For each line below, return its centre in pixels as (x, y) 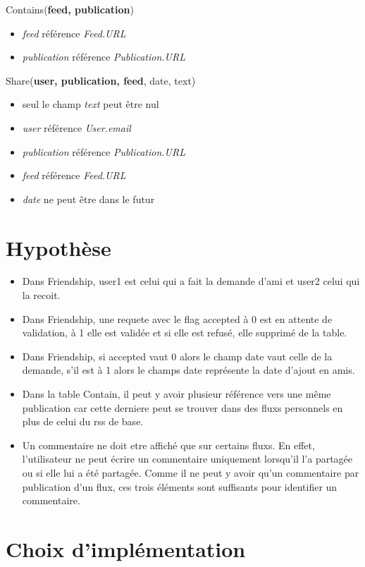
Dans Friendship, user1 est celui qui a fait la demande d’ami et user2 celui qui (191, 281)
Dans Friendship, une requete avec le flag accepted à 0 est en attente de (177, 318)
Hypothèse (58, 247)
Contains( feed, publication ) (70, 9)
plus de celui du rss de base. (83, 421)
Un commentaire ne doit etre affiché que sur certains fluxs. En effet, (168, 445)
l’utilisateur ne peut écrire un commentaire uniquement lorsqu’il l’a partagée (187, 459)
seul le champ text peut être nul (91, 104)
